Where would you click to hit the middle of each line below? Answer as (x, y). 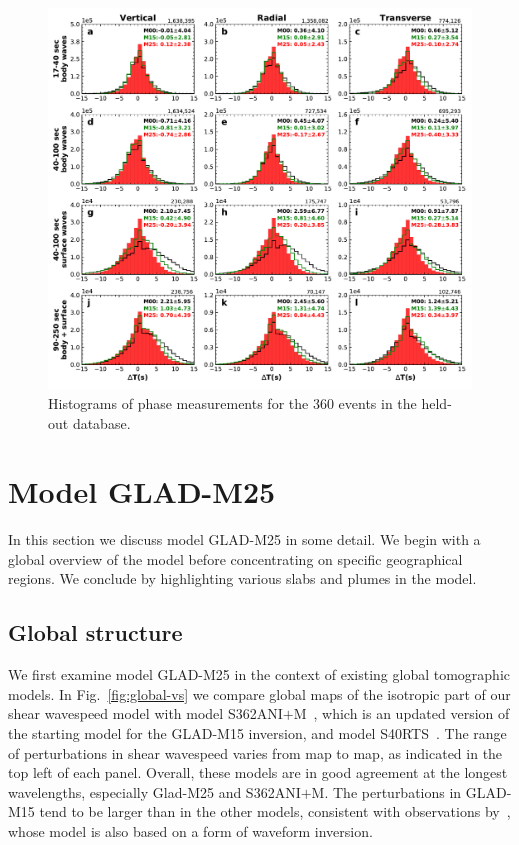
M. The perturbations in (386, 791)
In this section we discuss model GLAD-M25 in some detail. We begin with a (244, 539)
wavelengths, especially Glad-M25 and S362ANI (154, 791)
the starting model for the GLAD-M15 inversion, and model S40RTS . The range (257, 733)
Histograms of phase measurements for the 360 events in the (232, 402)
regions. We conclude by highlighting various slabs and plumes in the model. (242, 578)
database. (101, 422)
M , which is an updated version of (401, 713)
